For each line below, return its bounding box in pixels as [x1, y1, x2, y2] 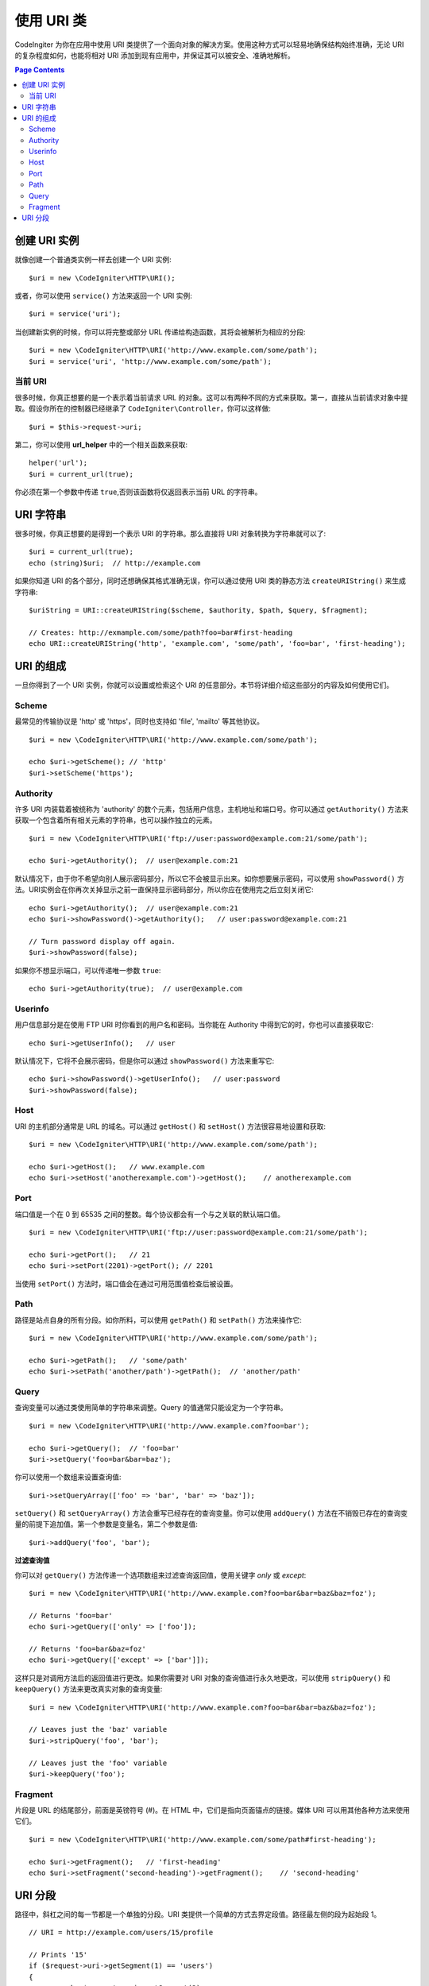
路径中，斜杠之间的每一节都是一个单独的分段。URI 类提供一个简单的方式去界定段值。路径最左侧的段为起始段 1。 [14, 1909, 381, 1918]
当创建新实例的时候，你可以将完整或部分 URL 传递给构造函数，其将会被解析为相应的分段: [14, 326, 306, 337]
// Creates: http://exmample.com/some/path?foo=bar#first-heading [29, 628, 293, 637]
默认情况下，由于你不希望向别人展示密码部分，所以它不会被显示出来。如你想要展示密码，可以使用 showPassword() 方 [14, 874, 404, 883]
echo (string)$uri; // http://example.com [29, 558, 201, 567]
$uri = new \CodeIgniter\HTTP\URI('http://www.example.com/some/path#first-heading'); [29, 1835, 377, 1844]
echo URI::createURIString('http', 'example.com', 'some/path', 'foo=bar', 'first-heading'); [29, 639, 406, 648]
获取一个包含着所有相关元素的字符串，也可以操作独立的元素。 [14, 815, 217, 825]
